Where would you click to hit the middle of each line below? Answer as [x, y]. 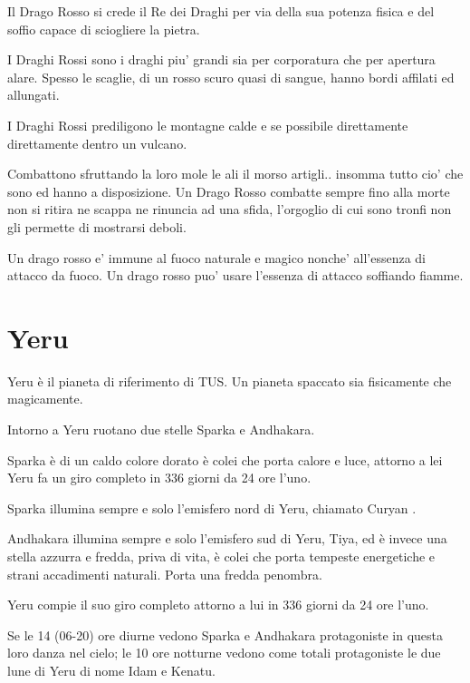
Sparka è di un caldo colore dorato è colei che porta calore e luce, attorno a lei [225, 459]
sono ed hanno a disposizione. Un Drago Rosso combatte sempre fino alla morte [229, 191]
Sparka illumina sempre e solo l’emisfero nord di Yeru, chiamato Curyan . [212, 507]
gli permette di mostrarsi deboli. [97, 226]
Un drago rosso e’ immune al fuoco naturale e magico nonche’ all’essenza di [216, 257]
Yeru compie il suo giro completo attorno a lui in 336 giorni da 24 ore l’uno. [218, 605]
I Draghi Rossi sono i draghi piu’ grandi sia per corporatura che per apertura [221, 59]
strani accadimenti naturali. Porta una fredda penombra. [165, 574]
